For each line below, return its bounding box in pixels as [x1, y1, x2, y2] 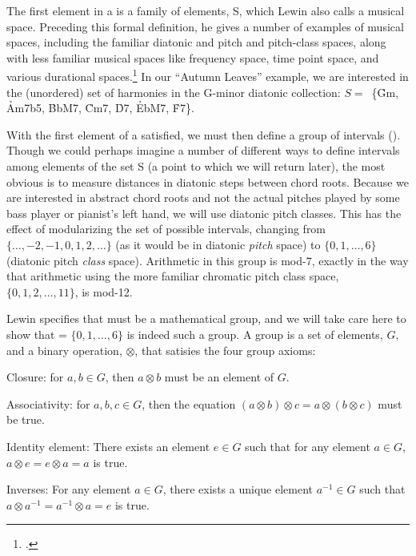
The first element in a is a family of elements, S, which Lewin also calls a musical [6, 2, 405, 18]
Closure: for [6, 369, 64, 385]
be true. [6, 411, 45, 428]
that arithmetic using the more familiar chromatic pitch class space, [6, 268, 339, 284]
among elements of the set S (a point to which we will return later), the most [6, 158, 386, 174]
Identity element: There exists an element [6, 437, 210, 454]
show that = [6, 325, 67, 342]
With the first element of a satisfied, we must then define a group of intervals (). [6, 126, 401, 143]
